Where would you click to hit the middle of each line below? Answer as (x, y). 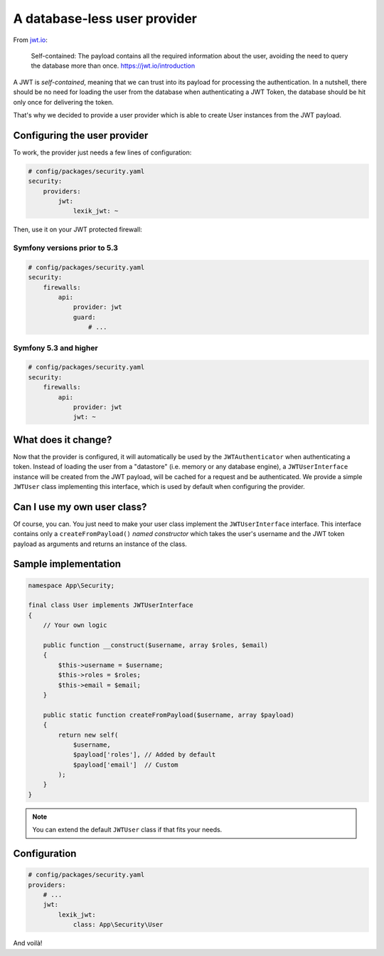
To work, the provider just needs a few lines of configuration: (102, 152)
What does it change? (63, 440)
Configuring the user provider (81, 135)
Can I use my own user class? (80, 506)
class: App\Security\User (118, 925)
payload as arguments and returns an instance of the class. (100, 544)
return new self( (88, 735)
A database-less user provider (105, 19)
